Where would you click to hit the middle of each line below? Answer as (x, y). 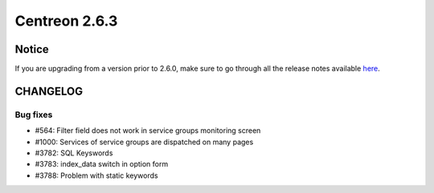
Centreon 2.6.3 (66, 21)
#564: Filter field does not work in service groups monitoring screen (148, 131)
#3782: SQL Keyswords (74, 153)
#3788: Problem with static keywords (96, 175)
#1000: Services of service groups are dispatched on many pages (144, 142)
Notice (32, 49)
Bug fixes (34, 115)
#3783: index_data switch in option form (102, 164)
